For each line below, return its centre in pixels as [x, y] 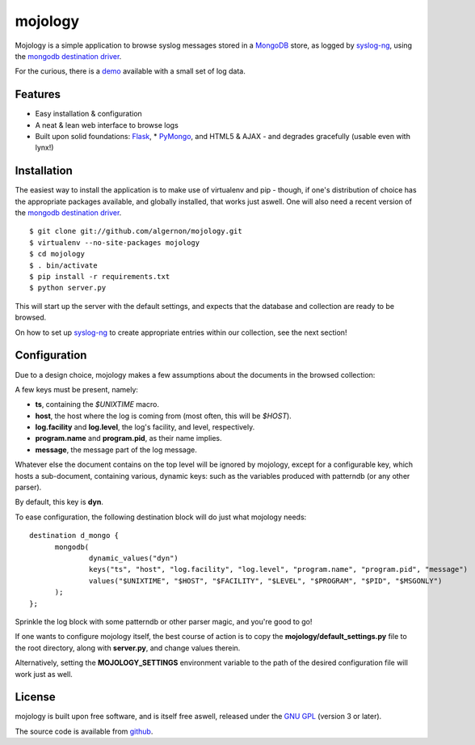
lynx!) [44, 148]
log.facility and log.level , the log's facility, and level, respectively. [145, 427]
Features [38, 94]
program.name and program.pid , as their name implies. [128, 438]
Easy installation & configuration [89, 114]
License [35, 697]
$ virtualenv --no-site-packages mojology [115, 242]
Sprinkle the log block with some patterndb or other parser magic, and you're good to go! [164, 621]
